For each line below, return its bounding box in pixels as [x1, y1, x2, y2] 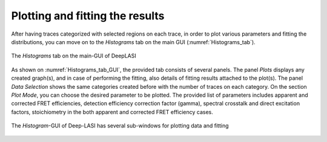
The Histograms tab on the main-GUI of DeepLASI [11, 52, 136, 60]
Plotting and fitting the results [11, 9, 165, 22]
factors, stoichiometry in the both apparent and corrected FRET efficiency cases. [11, 108, 213, 115]
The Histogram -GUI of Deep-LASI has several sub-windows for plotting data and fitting [11, 122, 230, 129]
